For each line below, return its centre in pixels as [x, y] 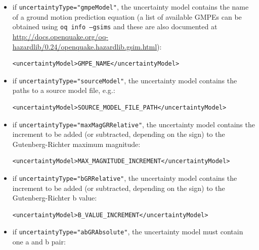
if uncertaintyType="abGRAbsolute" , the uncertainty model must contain [128, 232]
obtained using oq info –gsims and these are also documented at [115, 27]
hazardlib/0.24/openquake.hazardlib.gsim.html [85, 46]
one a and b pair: [39, 242]
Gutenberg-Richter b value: [55, 198]
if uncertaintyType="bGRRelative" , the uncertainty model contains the [125, 178]
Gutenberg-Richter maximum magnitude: [76, 144]
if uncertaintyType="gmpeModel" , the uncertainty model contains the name [131, 7]
